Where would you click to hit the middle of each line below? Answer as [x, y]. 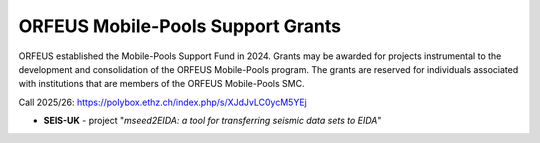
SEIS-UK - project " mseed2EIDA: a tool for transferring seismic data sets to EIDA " [212, 121]
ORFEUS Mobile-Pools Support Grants [180, 26]
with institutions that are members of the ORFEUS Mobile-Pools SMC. [161, 84]
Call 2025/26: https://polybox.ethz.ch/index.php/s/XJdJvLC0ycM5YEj [162, 102]
